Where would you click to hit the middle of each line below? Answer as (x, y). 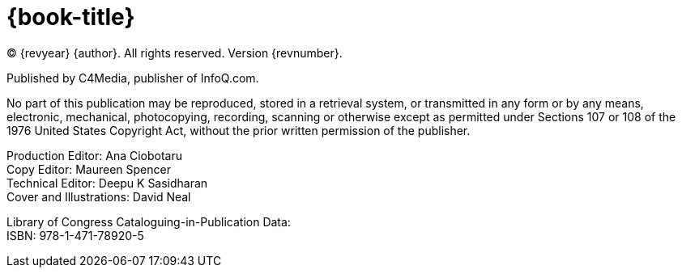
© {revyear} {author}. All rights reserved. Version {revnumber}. (175, 53)
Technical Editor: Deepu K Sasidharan (107, 183)
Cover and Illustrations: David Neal (99, 196)
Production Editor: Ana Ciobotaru (95, 155)
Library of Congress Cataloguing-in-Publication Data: (149, 221)
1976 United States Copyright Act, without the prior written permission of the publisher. (239, 130)
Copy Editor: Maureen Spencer (89, 169)
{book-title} (71, 17)
